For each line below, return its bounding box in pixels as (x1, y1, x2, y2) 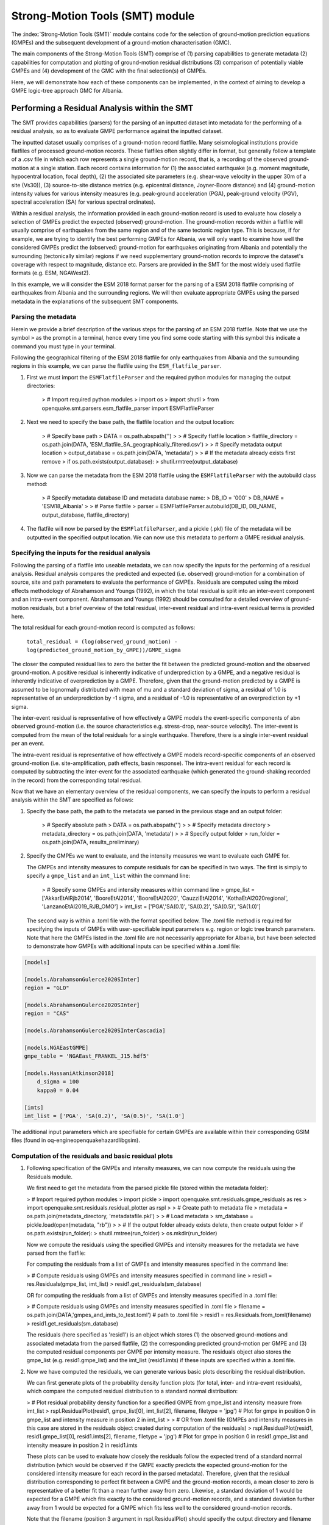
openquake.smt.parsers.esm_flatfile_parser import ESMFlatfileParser (41, 404, 214, 412)
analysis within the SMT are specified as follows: (11, 796, 134, 803)
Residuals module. (26, 1173, 73, 1180)
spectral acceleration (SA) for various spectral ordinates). (11, 198, 155, 206)
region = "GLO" (24, 985, 69, 991)
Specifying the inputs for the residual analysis (11, 549, 150, 558)
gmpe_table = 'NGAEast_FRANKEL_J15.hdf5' (24, 1053, 150, 1060)
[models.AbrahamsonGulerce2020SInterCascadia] (24, 1027, 166, 1034)
